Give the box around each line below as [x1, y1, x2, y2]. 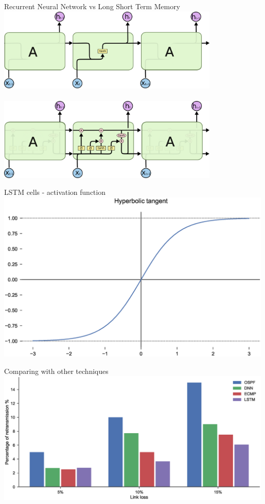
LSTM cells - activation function [4, 187, 105, 197]
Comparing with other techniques [4, 365, 109, 376]
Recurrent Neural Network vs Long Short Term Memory [4, 1, 180, 11]
